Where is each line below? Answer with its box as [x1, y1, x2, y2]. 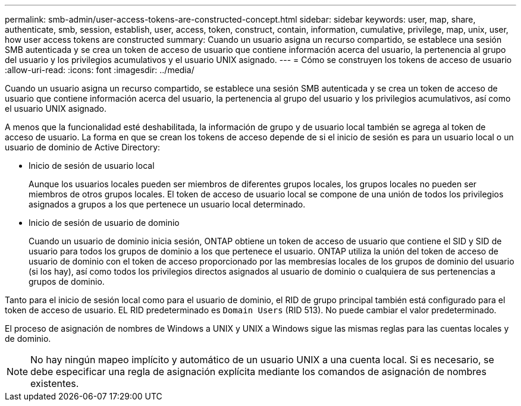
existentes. [30, 377, 79, 389]
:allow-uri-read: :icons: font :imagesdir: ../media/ [5, 65, 194, 75]
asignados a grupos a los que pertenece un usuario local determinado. [29, 199, 306, 209]
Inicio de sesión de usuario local [29, 160, 155, 171]
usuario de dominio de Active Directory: [5, 142, 161, 152]
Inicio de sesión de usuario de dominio [29, 218, 180, 228]
